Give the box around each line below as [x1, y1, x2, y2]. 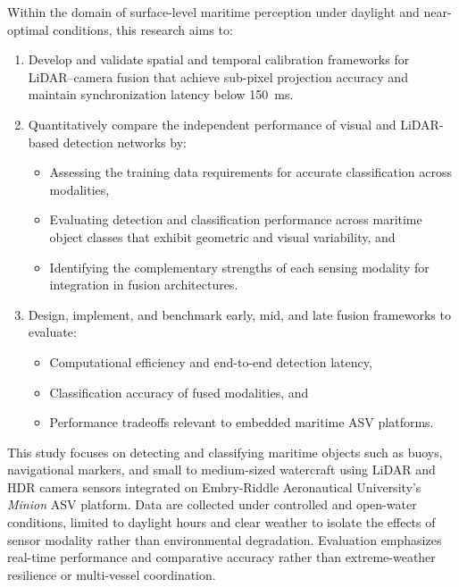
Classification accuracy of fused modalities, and [49, 382, 309, 401]
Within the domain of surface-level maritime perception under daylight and [7, 3, 420, 21]
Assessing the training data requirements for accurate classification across [49, 163, 453, 181]
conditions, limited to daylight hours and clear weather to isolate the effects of [7, 513, 436, 532]
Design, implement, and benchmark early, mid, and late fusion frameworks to [28, 305, 451, 323]
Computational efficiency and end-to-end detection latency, [49, 352, 372, 371]
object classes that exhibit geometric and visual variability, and [49, 227, 396, 246]
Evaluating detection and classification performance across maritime [49, 210, 422, 229]
